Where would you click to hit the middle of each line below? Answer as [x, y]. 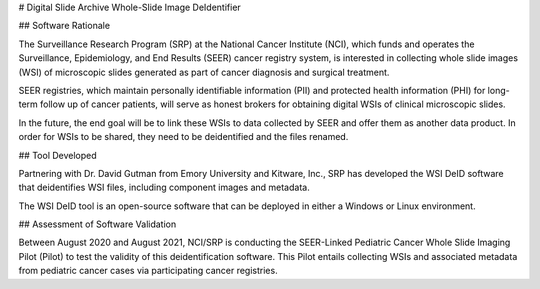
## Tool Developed [57, 155]
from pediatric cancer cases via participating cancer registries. [148, 271]
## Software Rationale [64, 26]
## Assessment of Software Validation [97, 224]
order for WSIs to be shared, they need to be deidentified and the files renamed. [183, 137]
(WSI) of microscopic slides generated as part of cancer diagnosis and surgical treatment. [204, 72]
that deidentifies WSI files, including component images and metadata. [164, 187]
